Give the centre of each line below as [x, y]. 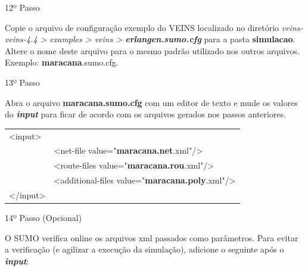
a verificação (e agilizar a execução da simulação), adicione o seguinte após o [144, 249]
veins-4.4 [21, 39]
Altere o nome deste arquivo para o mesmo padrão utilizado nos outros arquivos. [152, 50]
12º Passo [22, 7]
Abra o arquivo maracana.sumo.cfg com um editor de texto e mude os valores [151, 102]
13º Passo [22, 82]
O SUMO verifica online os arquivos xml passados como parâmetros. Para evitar [152, 237]
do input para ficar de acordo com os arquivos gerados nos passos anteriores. [146, 114]
